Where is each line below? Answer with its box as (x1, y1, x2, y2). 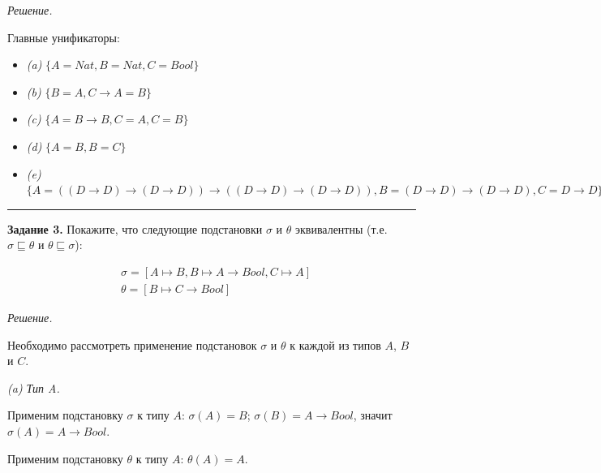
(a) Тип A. (7, 379, 60, 396)
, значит (353, 406, 393, 424)
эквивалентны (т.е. (294, 220, 388, 237)
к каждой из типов (290, 336, 381, 353)
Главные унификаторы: (7, 28, 120, 45)
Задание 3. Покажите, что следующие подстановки (7, 220, 263, 237)
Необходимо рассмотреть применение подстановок (7, 336, 257, 353)
